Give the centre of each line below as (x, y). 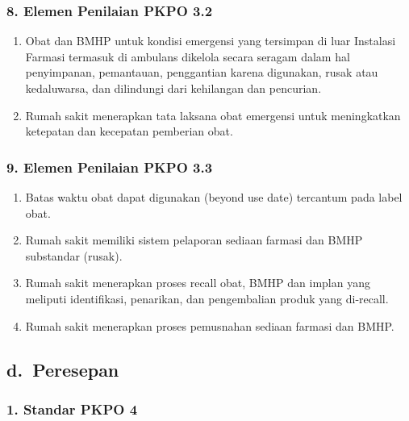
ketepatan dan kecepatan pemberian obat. (129, 131)
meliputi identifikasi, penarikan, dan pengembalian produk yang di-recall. (207, 298)
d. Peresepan (63, 369)
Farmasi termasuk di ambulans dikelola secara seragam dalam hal (188, 56)
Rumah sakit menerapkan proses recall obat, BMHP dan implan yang (198, 283)
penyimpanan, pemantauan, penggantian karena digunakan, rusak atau (202, 72)
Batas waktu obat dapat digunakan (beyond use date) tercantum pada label (214, 197)
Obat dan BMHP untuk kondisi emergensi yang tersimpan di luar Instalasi (211, 41)
